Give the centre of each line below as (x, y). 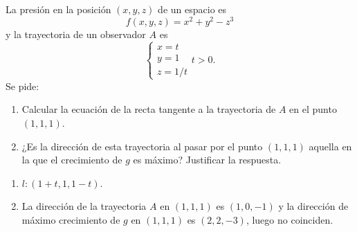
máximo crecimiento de (71, 220)
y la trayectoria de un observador (76, 34)
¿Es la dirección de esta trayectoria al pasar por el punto (142, 146)
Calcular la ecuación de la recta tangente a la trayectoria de (149, 109)
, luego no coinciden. (290, 220)
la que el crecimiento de (72, 160)
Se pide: (22, 86)
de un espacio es (192, 9)
